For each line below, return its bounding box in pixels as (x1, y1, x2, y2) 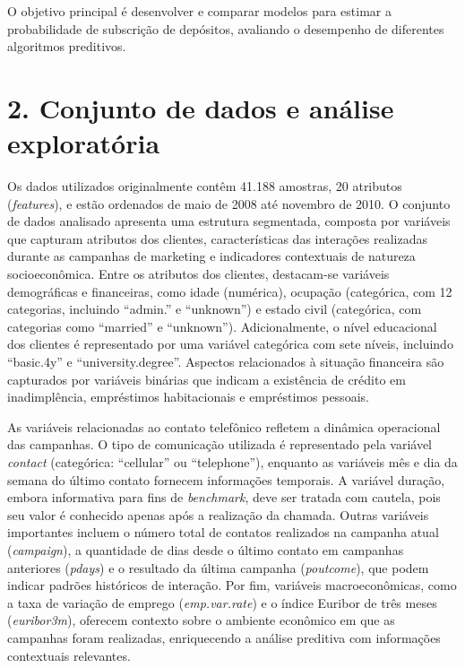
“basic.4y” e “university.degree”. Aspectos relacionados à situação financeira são (7, 352, 444, 371)
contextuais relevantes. (7, 646, 131, 664)
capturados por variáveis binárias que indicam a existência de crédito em (7, 369, 406, 388)
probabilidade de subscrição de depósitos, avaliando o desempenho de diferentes (7, 19, 444, 38)
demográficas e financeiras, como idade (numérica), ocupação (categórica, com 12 (7, 282, 452, 300)
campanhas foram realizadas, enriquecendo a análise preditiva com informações (7, 628, 441, 646)
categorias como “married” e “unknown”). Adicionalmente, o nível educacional (7, 317, 437, 335)
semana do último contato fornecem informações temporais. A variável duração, (7, 470, 445, 489)
